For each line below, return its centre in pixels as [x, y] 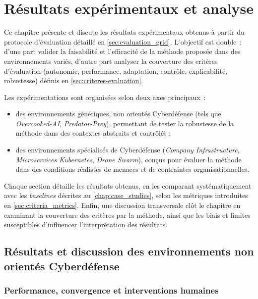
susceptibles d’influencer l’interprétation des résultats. [86, 224]
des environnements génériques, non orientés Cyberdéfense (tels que [118, 114]
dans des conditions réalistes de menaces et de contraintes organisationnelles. [132, 169]
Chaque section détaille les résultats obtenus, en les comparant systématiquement [128, 185]
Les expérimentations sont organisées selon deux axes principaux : [105, 97]
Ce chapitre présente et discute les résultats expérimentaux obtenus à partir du [124, 32]
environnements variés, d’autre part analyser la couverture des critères [111, 61]
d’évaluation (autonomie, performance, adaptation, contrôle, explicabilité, [116, 71]
